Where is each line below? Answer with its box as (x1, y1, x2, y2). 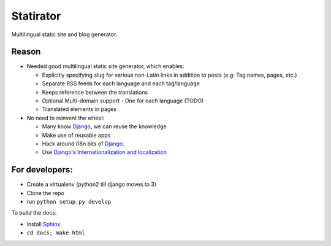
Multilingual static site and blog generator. (11, 31, 118, 38)
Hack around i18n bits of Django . (42, 140, 125, 147)
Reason (11, 47, 41, 57)
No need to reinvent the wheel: (26, 114, 105, 121)
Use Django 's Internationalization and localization (42, 148, 167, 156)
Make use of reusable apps (42, 131, 111, 139)
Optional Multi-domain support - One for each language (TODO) (42, 97, 204, 104)
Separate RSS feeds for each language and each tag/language (42, 80, 200, 87)
